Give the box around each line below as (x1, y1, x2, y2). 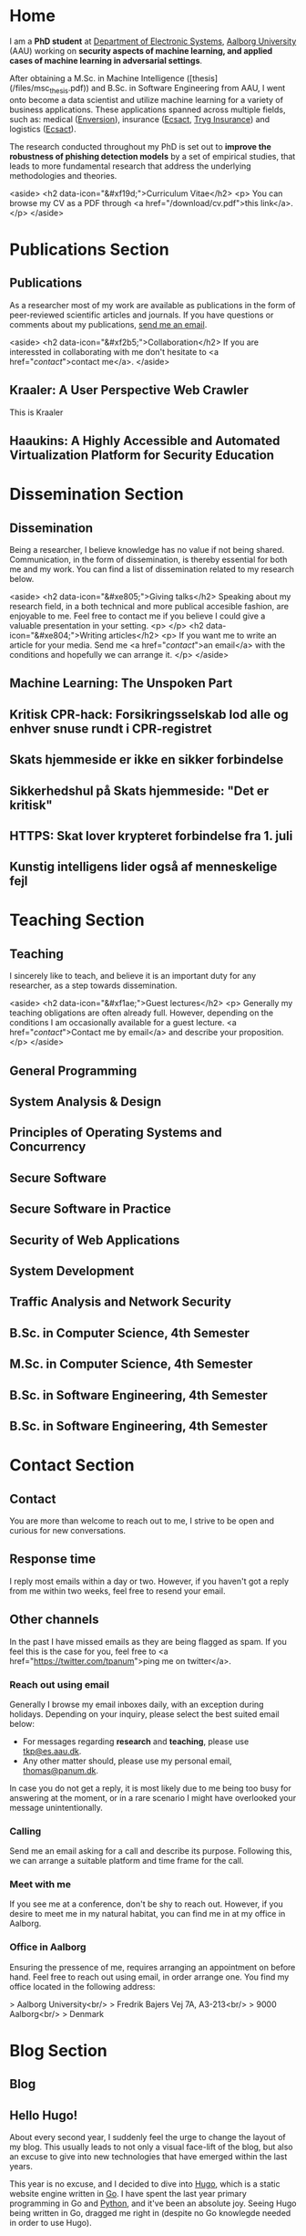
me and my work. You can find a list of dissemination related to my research (9, 563, 294, 575)
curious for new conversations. (9, 1524, 126, 1535)
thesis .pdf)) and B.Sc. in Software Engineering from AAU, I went (49, 82, 285, 96)
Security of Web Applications (9, 1232, 180, 1248)
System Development (9, 1264, 135, 1279)
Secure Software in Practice (9, 1201, 171, 1217)
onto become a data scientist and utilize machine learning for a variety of (9, 94, 284, 105)
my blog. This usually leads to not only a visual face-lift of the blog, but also (9, 2141, 293, 2153)
